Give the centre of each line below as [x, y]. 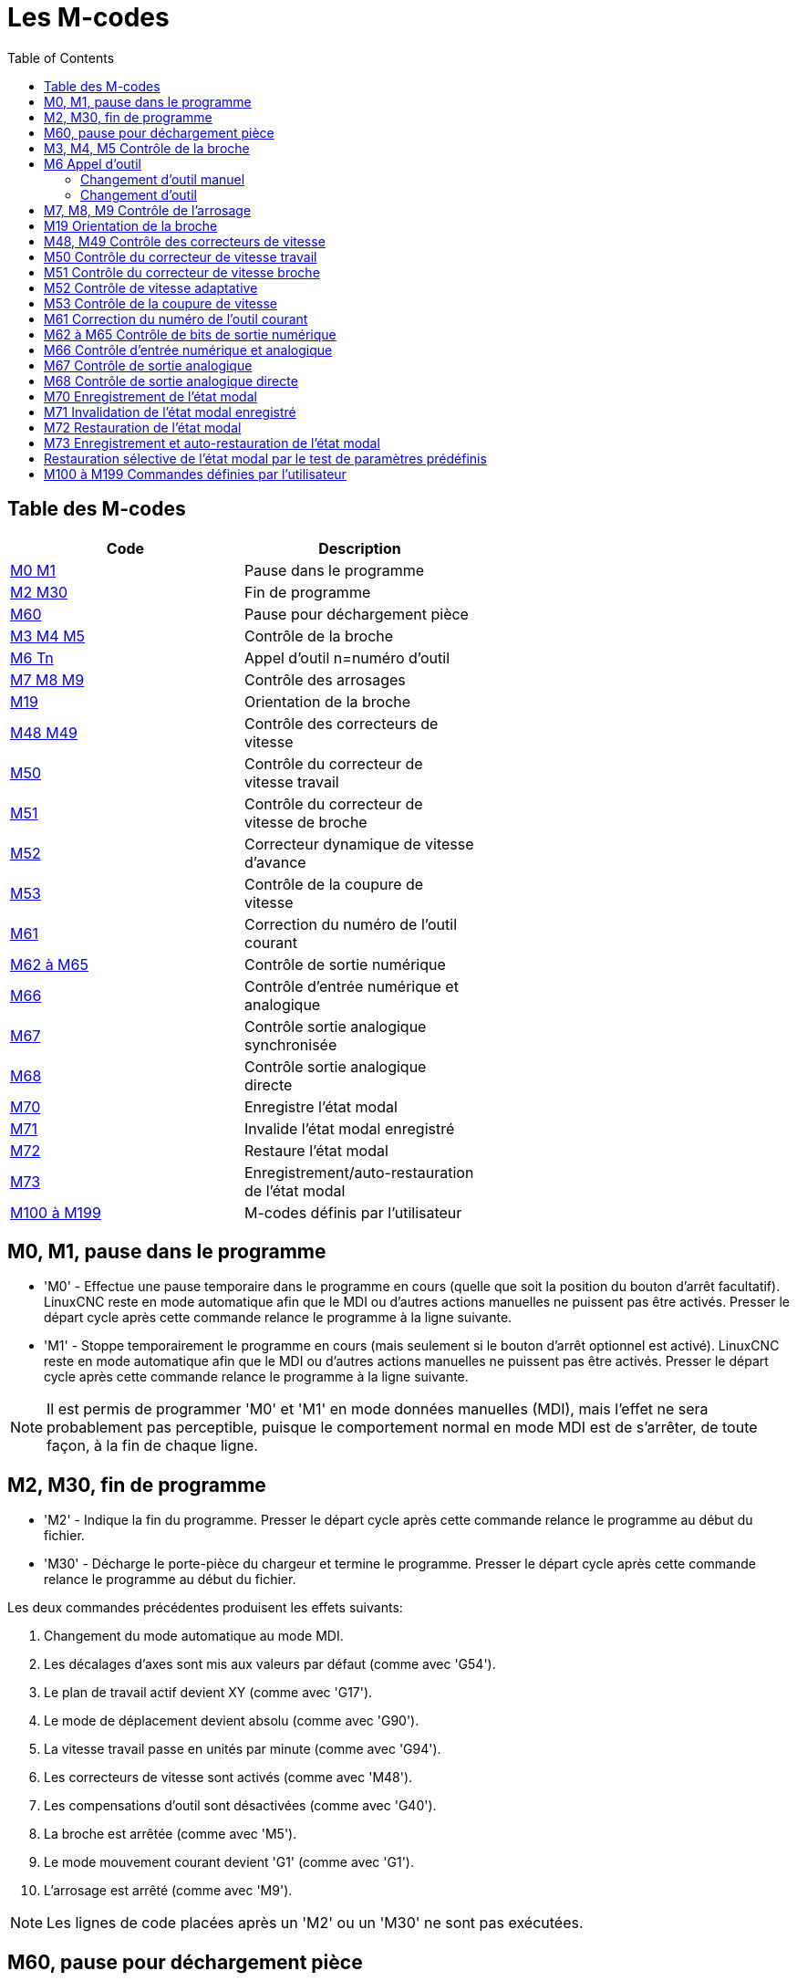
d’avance [275, 862]
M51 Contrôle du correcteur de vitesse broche [182, 272]
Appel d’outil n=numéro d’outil [347, 657]
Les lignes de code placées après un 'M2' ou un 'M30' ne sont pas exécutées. [315, 1923]
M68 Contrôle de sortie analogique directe [171, 381]
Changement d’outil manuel [163, 179]
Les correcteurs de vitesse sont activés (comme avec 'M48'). [228, 1778]
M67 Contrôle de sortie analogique [148, 365]
